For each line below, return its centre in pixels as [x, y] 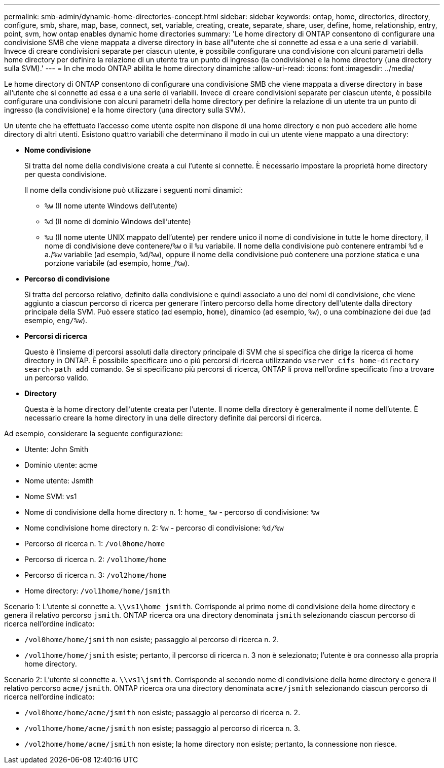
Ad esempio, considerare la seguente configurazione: [94, 433]
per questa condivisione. [66, 174]
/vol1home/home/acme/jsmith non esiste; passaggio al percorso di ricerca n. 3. [162, 728]
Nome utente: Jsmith [59, 481]
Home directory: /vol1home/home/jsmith [97, 591]
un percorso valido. [57, 378]
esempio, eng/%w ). [56, 320]
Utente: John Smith [57, 449]
